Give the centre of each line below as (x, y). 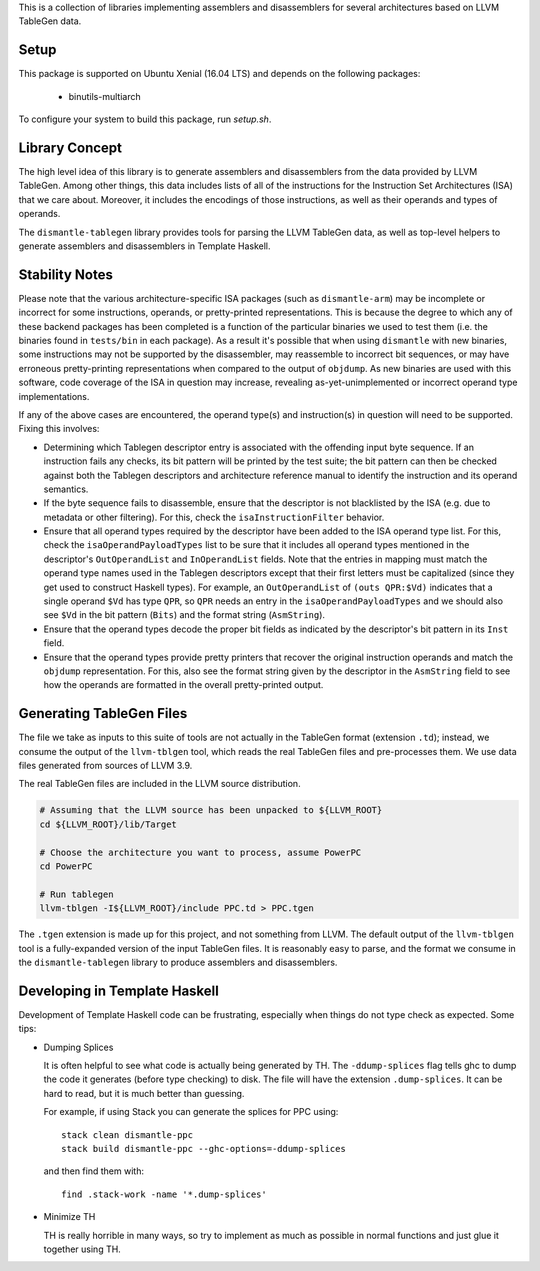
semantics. (66, 489)
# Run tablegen (76, 894)
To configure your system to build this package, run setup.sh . (145, 119)
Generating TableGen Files (103, 713)
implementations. (54, 396)
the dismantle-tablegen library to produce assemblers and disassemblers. (178, 962)
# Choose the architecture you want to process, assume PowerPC (200, 852)
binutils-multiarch (104, 96)
